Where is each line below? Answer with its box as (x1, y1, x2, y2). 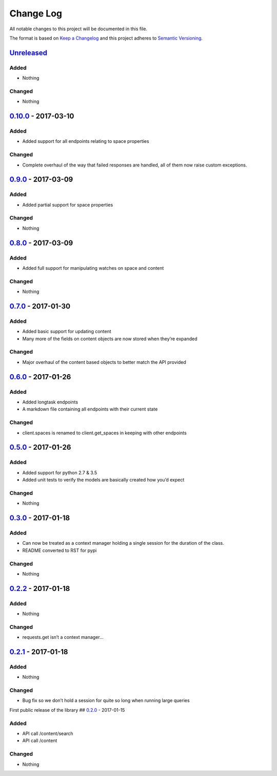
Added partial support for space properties (22, 201, 113, 208)
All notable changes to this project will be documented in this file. (9, 26, 148, 32)
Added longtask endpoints (22, 399, 78, 405)
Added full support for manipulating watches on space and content (22, 265, 164, 271)
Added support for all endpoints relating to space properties (22, 138, 149, 144)
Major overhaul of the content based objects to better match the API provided (22, 359, 187, 365)
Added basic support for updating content (22, 328, 111, 335)
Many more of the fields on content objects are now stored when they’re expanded (22, 336, 197, 342)
